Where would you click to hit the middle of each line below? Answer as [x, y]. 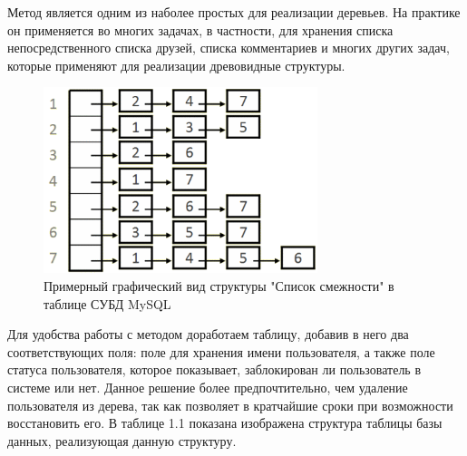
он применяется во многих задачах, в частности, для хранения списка [200, 29]
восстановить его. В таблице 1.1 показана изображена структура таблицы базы [225, 423]
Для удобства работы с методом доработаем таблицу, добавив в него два [208, 334]
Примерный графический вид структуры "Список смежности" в [219, 286]
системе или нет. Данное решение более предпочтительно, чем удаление [208, 388]
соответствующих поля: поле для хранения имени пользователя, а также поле [221, 351]
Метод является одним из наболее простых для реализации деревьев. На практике [234, 12]
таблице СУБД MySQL [107, 303]
